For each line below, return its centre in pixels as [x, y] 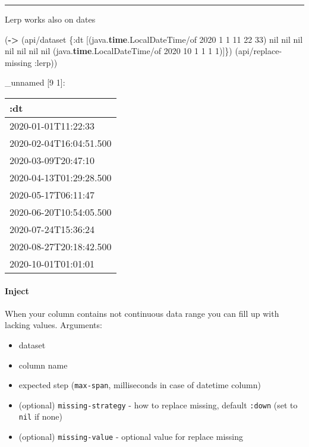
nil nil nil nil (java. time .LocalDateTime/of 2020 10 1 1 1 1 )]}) [119, 51]
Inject [17, 290]
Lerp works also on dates [50, 19]
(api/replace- [258, 51]
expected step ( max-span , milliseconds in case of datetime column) [140, 385]
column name [43, 365]
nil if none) [41, 416]
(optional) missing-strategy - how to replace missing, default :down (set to [158, 404]
